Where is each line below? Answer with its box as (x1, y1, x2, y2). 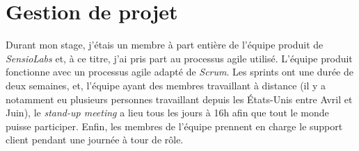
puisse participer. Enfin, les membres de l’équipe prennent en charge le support (6, 118, 343, 133)
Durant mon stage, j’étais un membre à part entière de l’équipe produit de (6, 37, 324, 52)
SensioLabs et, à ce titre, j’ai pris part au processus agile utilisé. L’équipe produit (6, 51, 353, 65)
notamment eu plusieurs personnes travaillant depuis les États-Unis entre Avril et (6, 91, 353, 106)
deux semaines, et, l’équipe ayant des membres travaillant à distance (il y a (6, 78, 326, 92)
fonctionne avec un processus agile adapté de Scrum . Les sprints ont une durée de (6, 64, 353, 79)
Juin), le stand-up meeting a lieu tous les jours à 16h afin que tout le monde (6, 105, 329, 120)
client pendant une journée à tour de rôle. (6, 132, 184, 147)
